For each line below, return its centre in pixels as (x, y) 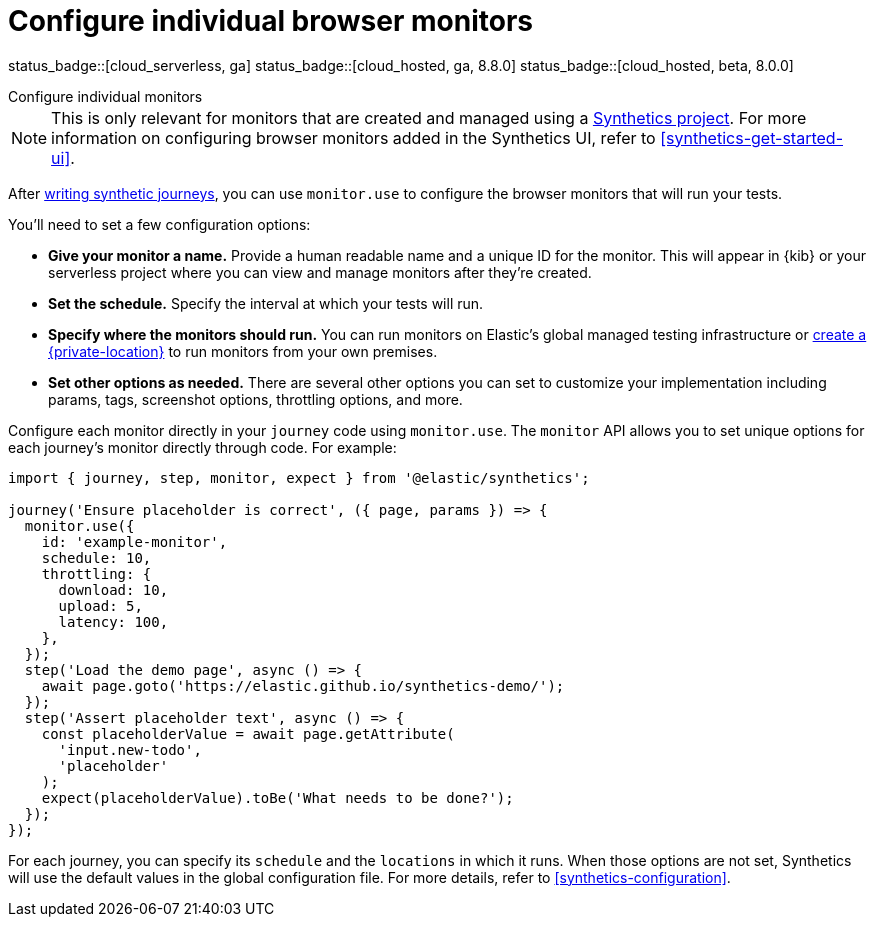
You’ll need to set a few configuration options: (159, 224)
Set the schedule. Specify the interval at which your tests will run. (266, 303)
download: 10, (113, 589)
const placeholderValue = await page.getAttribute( (248, 733)
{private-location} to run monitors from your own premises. (243, 351)
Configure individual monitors (105, 96)
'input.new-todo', (130, 749)
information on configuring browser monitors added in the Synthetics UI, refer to (353, 137)
